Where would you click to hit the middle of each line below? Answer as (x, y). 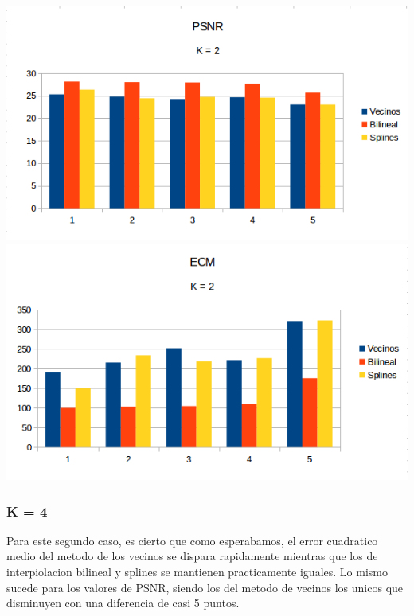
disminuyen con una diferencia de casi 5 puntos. (123, 603)
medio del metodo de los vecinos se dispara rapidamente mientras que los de (192, 556)
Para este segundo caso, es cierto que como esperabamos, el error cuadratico (192, 540)
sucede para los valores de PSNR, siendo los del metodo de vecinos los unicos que (205, 587)
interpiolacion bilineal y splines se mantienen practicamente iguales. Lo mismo (197, 572)
